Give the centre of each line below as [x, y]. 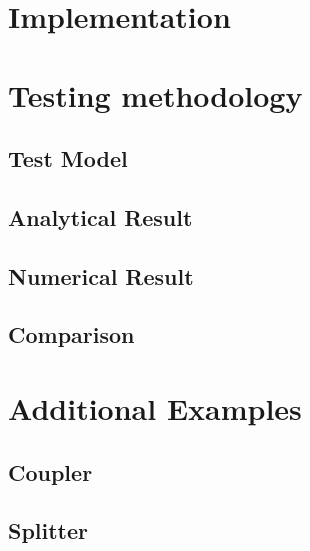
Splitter [48, 530]
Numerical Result [101, 275]
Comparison [71, 334]
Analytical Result [100, 216]
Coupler [50, 471]
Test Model [68, 158]
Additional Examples [155, 408]
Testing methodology [155, 94]
